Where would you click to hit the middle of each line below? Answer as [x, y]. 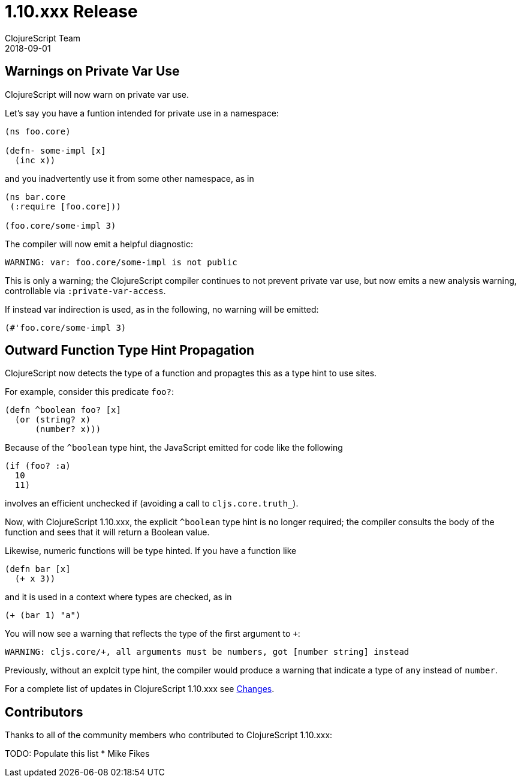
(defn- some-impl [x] [55, 150]
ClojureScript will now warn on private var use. [97, 94]
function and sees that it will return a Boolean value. [107, 532]
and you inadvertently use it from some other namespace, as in [130, 178]
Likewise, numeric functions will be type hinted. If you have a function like [151, 551]
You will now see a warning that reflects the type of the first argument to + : [153, 634]
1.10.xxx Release [71, 11]
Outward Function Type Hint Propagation [130, 350]
